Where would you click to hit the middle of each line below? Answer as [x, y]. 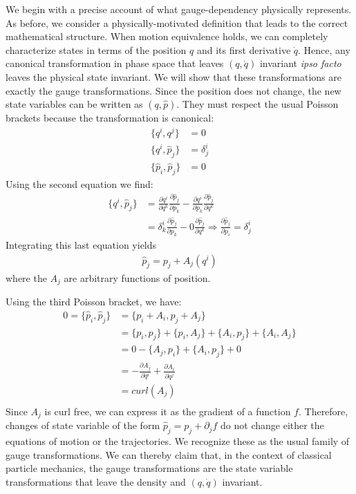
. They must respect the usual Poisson [257, 104]
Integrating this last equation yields [81, 245]
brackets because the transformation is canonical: [110, 118]
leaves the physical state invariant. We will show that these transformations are [174, 76]
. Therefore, [323, 411]
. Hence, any [324, 49]
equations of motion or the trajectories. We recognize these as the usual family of [178, 440]
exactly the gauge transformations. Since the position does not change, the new [174, 90]
